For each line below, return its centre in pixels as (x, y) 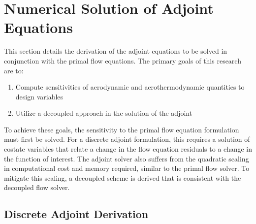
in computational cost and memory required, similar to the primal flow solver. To (127, 168)
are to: (14, 70)
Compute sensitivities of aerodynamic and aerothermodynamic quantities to (130, 87)
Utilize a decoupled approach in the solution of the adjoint (104, 113)
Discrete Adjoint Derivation (76, 214)
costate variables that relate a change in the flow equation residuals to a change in (128, 149)
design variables (39, 96)
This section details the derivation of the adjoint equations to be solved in (116, 51)
